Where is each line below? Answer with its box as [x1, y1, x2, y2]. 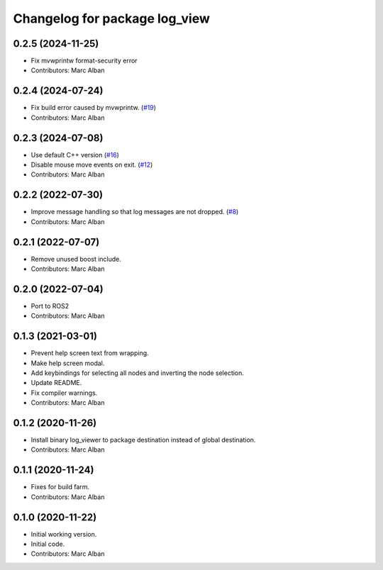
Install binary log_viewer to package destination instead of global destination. [30, 436, 256, 445]
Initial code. [30, 540, 65, 549]
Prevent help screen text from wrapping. [30, 349, 149, 357]
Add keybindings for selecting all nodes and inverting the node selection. [30, 369, 245, 377]
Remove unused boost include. [30, 255, 122, 263]
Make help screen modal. [30, 359, 105, 367]
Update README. [30, 379, 82, 387]
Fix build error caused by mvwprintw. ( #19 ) [30, 104, 156, 112]
